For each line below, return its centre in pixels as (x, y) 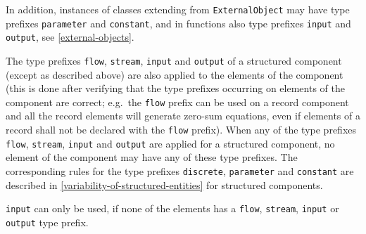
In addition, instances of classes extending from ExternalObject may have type (178, 9)
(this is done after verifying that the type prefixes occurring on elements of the (175, 88)
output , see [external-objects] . (70, 37)
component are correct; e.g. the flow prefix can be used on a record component (177, 102)
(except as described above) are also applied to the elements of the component (175, 74)
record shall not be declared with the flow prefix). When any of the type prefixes (181, 130)
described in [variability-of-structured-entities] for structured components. (164, 184)
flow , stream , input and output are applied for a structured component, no (170, 143)
